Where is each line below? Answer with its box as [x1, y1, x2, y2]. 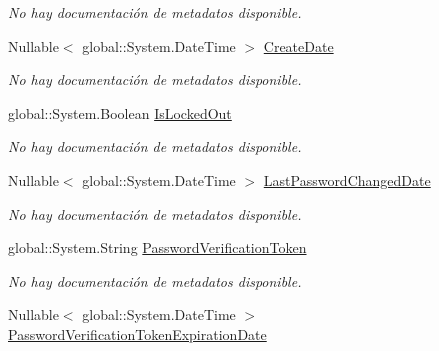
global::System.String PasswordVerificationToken [8, 237, 307, 258]
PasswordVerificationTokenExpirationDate [8, 323, 267, 344]
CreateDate [263, 35, 334, 56]
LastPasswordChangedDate [263, 169, 431, 190]
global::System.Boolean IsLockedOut [8, 102, 232, 123]
